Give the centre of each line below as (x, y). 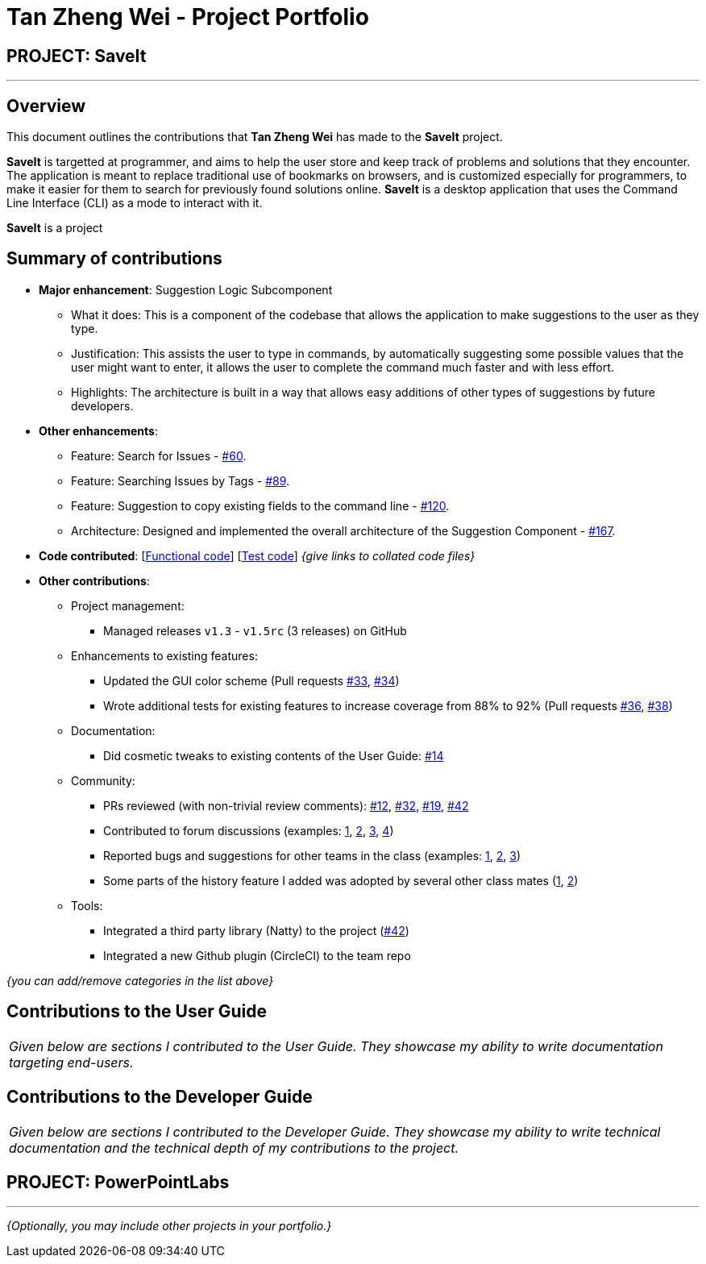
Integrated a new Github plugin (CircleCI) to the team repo (257, 955)
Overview (46, 106)
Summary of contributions (114, 259)
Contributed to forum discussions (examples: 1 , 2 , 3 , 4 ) (249, 830)
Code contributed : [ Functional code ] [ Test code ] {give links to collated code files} (257, 555)
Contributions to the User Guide (137, 1012)
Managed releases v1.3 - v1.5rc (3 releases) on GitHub (255, 630)
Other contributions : (94, 580)
